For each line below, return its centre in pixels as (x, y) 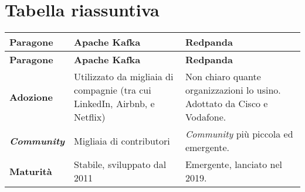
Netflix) (90, 117)
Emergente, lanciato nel (234, 164)
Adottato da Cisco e (226, 104)
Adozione (31, 97)
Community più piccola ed (239, 134)
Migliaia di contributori (122, 140)
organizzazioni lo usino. (233, 90)
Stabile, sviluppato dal (120, 164)
